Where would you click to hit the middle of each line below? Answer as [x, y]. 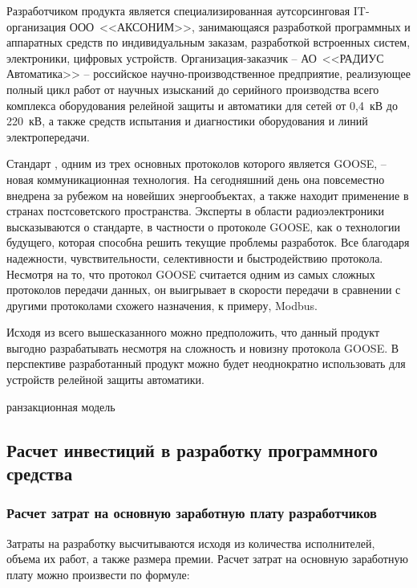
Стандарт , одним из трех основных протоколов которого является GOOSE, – [196, 163]
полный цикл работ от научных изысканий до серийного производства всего [193, 89]
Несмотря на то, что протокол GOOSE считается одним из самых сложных [191, 274]
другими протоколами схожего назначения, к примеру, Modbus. [162, 305]
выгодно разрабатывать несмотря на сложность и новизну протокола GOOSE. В [203, 347]
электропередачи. [48, 136]
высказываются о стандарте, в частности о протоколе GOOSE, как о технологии [203, 226]
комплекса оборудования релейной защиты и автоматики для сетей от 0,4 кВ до [202, 105]
